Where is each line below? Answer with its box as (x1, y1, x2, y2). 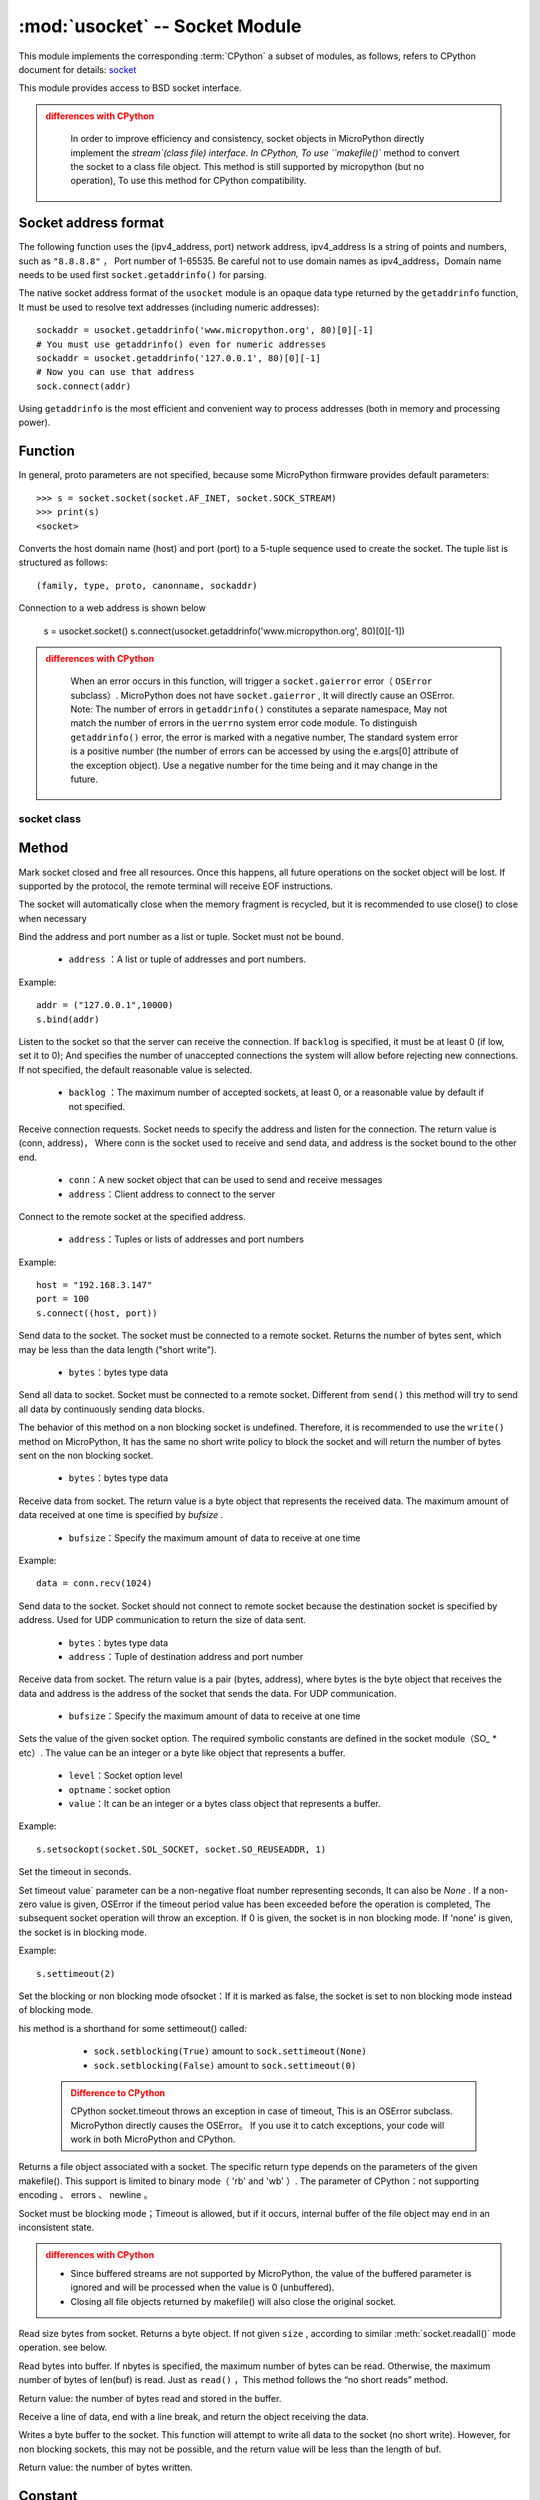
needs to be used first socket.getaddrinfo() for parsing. (18, 268, 267, 280)
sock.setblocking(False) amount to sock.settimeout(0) (93, 2059, 357, 2071)
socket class (18, 811, 82, 825)
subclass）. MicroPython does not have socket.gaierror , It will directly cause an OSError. (70, 689, 455, 701)
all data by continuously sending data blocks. (18, 1403, 205, 1415)
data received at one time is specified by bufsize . (18, 1509, 224, 1521)
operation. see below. (18, 2341, 108, 2354)
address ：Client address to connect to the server (68, 1188, 276, 1200)
